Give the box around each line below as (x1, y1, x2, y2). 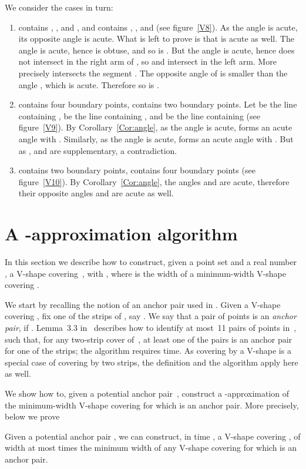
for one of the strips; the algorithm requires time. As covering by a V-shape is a (5, 344, 291, 357)
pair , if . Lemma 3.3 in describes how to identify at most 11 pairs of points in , (5, 321, 297, 333)
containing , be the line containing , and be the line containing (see (18, 109, 260, 122)
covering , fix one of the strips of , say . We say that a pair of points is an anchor (5, 310, 297, 322)
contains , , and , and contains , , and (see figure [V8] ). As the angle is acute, (18, 21, 298, 33)
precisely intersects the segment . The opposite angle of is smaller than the (18, 66, 288, 79)
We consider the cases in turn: (5, 1, 113, 13)
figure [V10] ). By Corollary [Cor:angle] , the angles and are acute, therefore (18, 175, 290, 187)
